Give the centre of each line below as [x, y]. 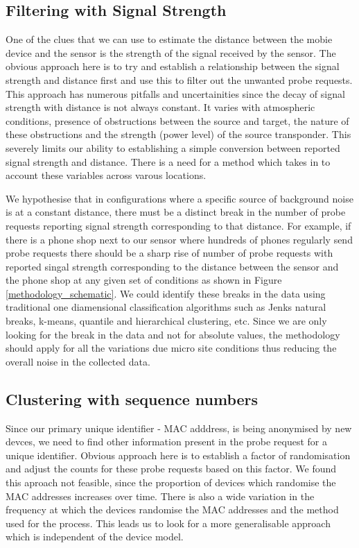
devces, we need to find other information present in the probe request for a [167, 442]
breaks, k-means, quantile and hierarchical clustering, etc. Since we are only [166, 321]
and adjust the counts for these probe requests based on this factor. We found [171, 469]
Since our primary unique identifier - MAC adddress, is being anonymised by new [179, 428]
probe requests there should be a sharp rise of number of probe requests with [169, 253]
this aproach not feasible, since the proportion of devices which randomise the [171, 482]
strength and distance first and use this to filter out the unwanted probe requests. [179, 79]
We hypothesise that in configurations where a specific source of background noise [179, 198]
